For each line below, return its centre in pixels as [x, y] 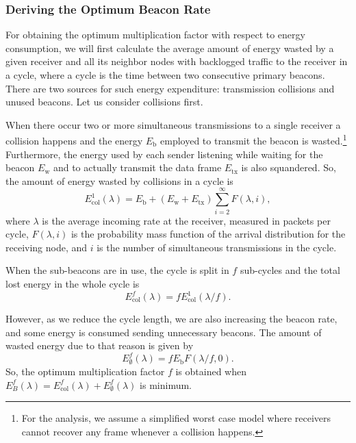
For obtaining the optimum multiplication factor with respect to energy [155, 35]
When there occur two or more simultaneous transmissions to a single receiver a [173, 124]
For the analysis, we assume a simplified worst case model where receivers [176, 418]
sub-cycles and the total [290, 270]
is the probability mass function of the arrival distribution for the [208, 234]
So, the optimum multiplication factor [85, 371]
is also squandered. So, [289, 167]
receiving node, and [47, 247]
